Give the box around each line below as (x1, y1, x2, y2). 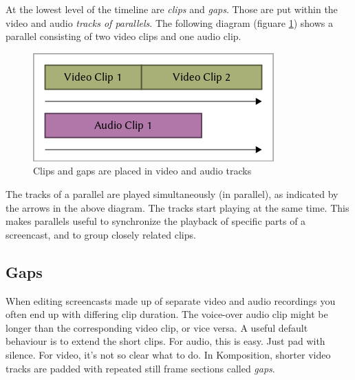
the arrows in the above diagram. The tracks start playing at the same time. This (6, 200, 349, 214)
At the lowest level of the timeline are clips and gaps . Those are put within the (6, 2, 338, 16)
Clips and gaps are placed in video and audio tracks (33, 163, 252, 178)
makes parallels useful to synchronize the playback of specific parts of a (6, 214, 306, 228)
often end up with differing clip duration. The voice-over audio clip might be (6, 307, 328, 321)
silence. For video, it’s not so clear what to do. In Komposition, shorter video (6, 347, 331, 361)
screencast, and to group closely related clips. (6, 227, 196, 241)
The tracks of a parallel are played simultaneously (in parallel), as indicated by (6, 186, 338, 201)
